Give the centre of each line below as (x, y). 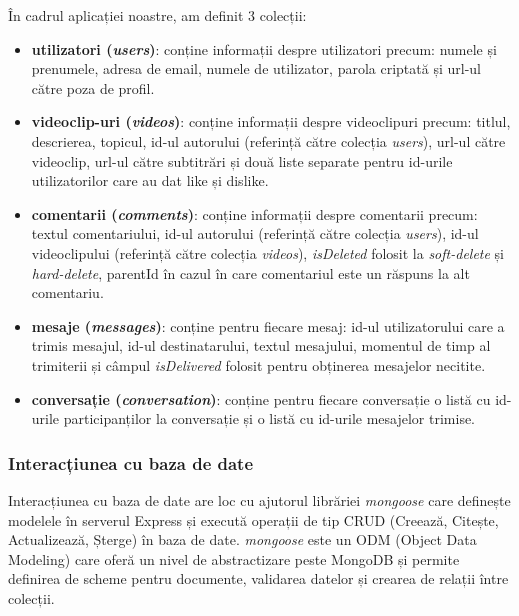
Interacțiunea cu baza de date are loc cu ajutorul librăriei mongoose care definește (259, 499)
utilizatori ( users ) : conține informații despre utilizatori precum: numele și (264, 48)
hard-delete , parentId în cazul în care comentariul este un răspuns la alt (250, 272)
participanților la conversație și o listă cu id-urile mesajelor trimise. (269, 418)
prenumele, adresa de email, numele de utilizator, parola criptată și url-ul (256, 68)
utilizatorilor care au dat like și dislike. (150, 180)
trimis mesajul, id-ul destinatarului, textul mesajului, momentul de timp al (261, 345)
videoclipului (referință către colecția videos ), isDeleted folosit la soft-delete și (268, 252)
